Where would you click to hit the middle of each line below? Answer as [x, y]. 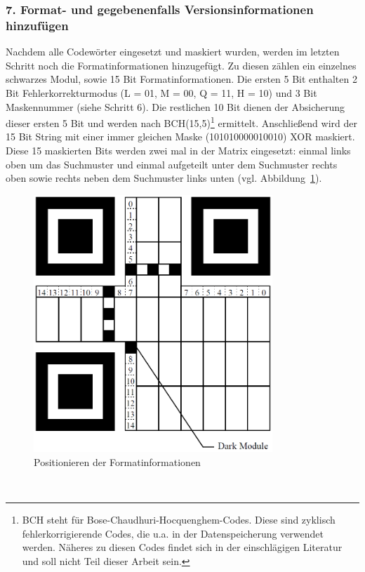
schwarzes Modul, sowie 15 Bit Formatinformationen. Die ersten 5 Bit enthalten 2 [181, 79]
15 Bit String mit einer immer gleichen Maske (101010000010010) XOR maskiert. [180, 137]
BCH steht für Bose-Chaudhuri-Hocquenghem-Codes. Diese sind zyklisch [179, 520]
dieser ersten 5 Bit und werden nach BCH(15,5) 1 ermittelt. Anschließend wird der [181, 122]
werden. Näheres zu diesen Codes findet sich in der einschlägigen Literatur [182, 547]
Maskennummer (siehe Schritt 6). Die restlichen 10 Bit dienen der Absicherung [175, 106]
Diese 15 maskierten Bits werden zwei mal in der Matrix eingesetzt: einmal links [178, 150]
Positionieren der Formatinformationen [117, 462]
